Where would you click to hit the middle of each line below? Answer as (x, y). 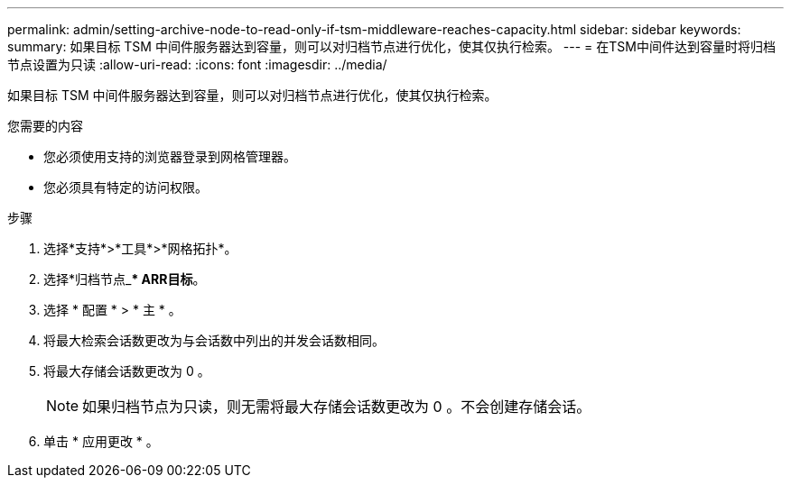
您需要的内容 (45, 126)
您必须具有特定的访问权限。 (126, 187)
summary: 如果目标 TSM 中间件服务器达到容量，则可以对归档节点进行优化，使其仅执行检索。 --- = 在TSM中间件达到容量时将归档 (391, 46)
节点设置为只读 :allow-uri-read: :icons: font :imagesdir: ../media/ (197, 64)
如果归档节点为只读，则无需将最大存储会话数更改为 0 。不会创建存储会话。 (337, 407)
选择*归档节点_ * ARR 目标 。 (125, 279)
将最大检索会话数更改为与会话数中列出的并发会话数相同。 (214, 340)
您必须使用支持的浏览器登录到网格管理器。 (170, 156)
